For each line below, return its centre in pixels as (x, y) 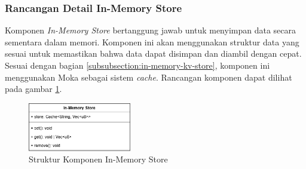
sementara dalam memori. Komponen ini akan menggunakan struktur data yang (152, 42)
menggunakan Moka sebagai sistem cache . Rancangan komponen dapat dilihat (149, 77)
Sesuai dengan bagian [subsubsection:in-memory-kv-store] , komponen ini (137, 65)
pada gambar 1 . (33, 89)
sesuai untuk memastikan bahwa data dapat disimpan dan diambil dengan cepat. (153, 53)
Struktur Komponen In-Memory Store (98, 159)
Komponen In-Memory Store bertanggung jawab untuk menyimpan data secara (151, 30)
